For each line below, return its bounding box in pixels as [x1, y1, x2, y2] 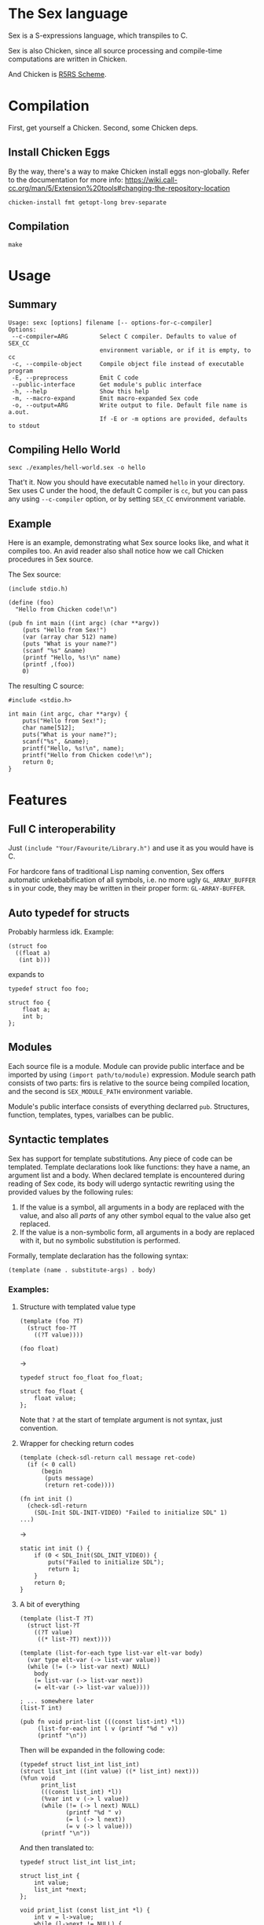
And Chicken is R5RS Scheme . [8, 69, 107, 79]
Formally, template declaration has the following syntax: [8, 1250, 189, 1261]
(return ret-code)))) [44, 1481, 115, 1489]
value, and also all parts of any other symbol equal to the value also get [19, 1210, 251, 1220]
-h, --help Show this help [11, 387, 149, 395]
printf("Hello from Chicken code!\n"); [22, 752, 153, 759]
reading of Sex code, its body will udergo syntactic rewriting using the [8, 1179, 235, 1188]
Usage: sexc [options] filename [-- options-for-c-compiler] [8, 319, 213, 327]
